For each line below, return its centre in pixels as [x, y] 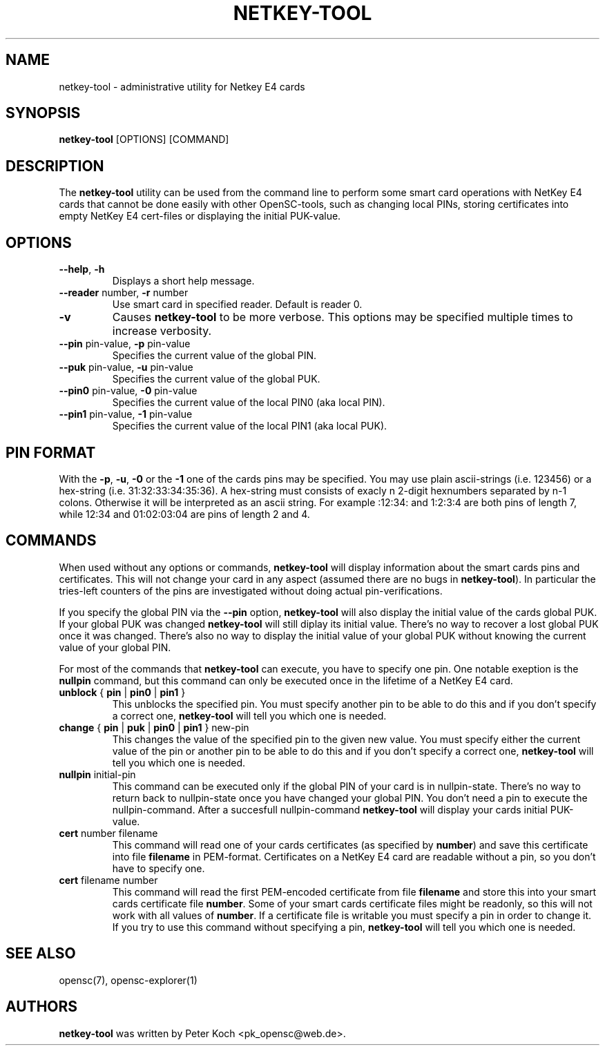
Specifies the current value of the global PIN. [214, 356]
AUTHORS [42, 1007]
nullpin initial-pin [97, 774]
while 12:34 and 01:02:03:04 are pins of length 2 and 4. [184, 514]
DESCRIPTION [55, 166]
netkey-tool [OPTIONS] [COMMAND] [144, 139]
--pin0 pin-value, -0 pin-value [128, 391]
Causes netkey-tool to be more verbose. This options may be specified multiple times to [343, 317]
